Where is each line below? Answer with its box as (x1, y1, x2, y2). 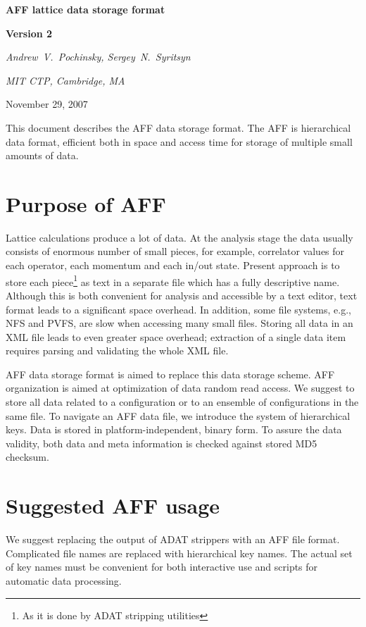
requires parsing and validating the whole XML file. (6, 343, 229, 358)
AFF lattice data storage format (6, 2, 165, 16)
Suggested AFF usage (6, 491, 220, 520)
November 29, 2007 (6, 97, 88, 111)
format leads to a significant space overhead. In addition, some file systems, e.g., (6, 302, 351, 316)
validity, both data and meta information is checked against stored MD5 (6, 435, 317, 450)
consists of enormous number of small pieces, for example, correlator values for (6, 244, 345, 259)
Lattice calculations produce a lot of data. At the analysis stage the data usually (6, 230, 353, 244)
